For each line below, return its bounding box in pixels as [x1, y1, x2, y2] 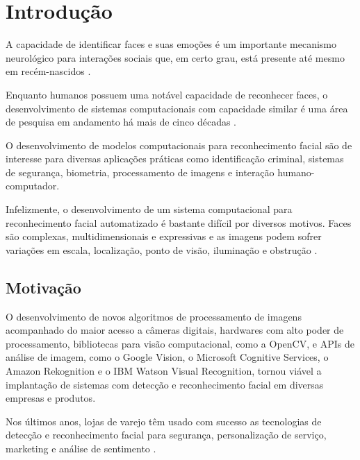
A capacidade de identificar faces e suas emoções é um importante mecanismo [6, 37, 336, 51]
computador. [6, 178, 60, 193]
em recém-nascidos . [6, 64, 91, 78]
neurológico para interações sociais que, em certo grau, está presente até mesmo [6, 50, 345, 65]
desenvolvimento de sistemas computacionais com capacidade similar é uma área [6, 101, 348, 115]
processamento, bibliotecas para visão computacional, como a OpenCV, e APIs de [6, 336, 354, 350]
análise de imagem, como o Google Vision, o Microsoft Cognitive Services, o [6, 350, 329, 364]
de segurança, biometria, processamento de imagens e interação [6, 164, 275, 179]
